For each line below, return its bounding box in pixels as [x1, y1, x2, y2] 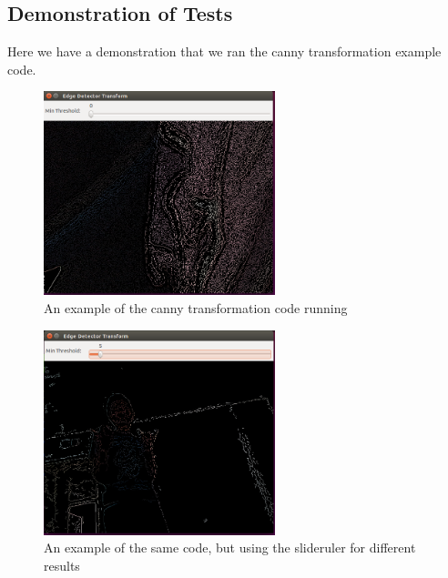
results [44, 555, 80, 574]
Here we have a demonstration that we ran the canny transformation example [7, 42, 442, 61]
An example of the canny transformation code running [44, 299, 348, 317]
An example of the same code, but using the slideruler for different [44, 538, 416, 557]
